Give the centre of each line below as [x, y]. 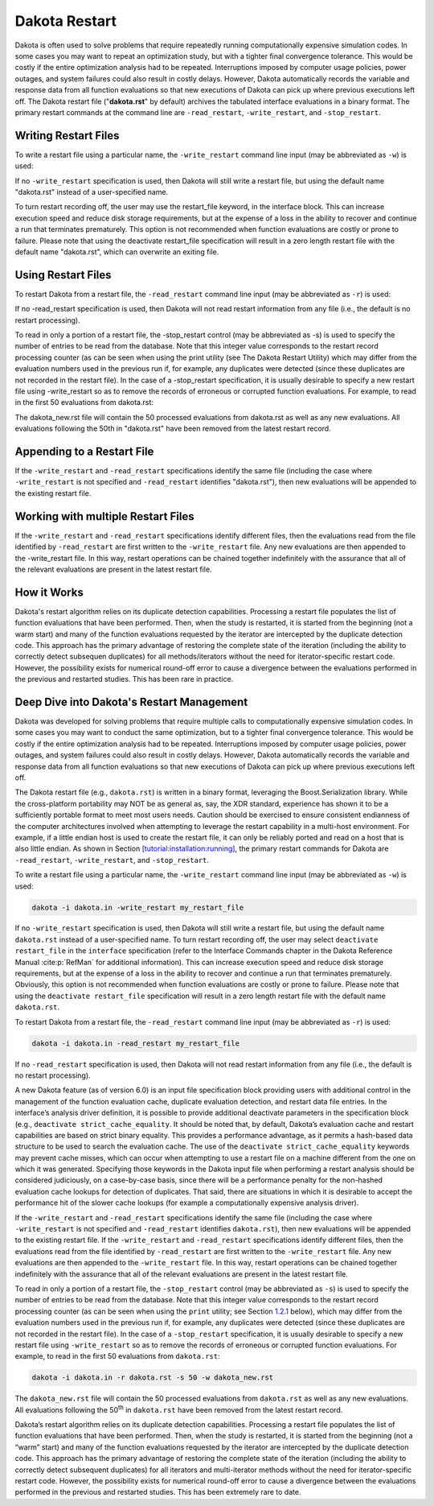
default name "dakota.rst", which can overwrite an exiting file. [117, 252]
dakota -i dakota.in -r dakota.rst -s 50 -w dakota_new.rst [153, 1378]
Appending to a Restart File [84, 451]
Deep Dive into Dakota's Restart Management [131, 701]
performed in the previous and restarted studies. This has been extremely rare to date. [158, 1492]
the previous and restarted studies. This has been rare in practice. [124, 679]
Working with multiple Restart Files [104, 516]
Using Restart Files [63, 275]
